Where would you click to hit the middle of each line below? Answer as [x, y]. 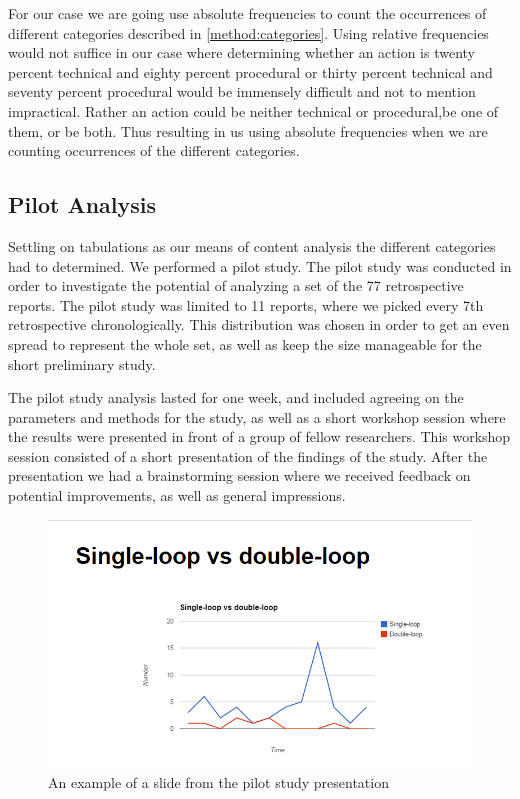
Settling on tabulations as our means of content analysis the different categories [252, 245]
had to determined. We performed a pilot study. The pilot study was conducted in [260, 265]
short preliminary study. [82, 363]
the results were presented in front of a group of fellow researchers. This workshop [259, 436]
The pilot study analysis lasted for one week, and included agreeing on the [236, 397]
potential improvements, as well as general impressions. [177, 495]
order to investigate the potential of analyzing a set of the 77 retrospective [236, 285]
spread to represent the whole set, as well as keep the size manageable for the [245, 343]
